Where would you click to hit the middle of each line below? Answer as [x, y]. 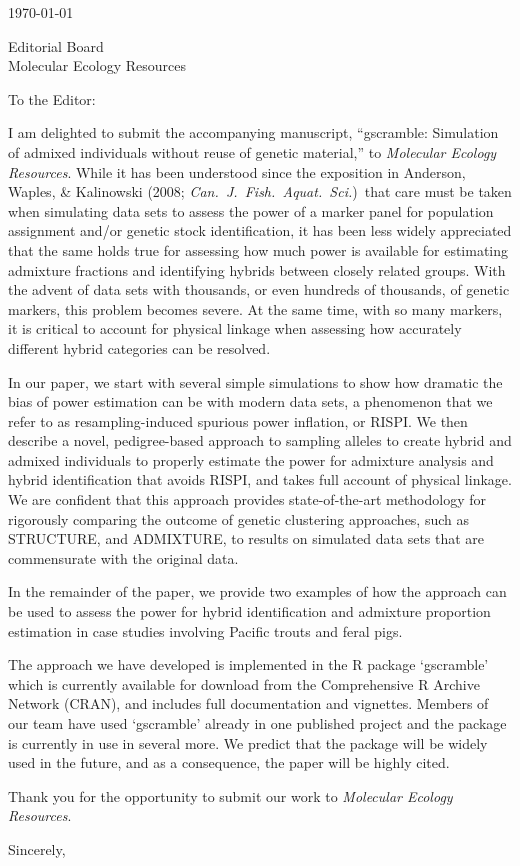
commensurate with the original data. [123, 557]
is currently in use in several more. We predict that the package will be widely [248, 742]
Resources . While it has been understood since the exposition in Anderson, [237, 171]
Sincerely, [37, 848]
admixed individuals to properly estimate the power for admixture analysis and [251, 459]
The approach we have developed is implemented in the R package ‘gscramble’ [248, 664]
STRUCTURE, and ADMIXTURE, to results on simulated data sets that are [246, 538]
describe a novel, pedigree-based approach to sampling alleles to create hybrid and [260, 440]
